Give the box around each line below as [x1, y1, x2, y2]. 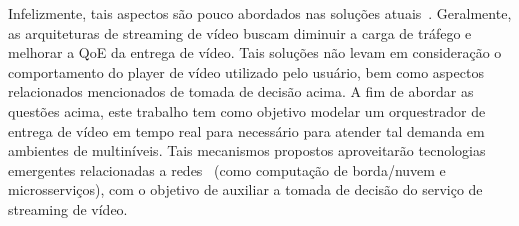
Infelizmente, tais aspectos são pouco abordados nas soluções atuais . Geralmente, [8, 3, 512, 23]
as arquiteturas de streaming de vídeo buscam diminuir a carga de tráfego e [8, 22, 472, 43]
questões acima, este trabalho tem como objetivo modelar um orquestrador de [8, 100, 486, 121]
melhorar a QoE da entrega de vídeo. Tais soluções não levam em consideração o [8, 42, 502, 63]
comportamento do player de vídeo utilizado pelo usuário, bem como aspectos [8, 61, 484, 82]
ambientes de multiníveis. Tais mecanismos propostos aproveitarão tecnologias [8, 140, 486, 161]
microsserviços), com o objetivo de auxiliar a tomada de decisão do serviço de [8, 179, 483, 200]
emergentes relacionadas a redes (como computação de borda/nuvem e [8, 159, 446, 180]
